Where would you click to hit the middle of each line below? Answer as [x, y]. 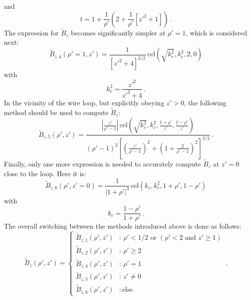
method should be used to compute [56, 112]
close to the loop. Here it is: [45, 173]
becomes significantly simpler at [118, 32]
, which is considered [216, 32]
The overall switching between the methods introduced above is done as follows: [123, 226]
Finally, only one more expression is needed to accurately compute [102, 163]
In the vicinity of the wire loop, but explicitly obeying [84, 102]
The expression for [31, 32]
